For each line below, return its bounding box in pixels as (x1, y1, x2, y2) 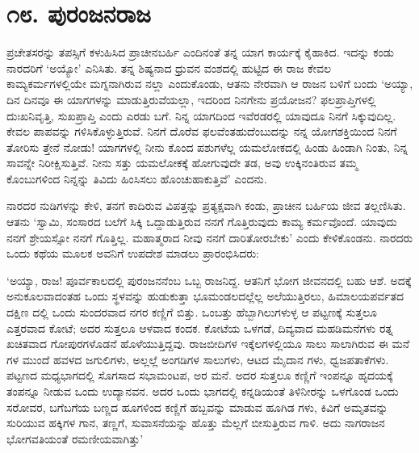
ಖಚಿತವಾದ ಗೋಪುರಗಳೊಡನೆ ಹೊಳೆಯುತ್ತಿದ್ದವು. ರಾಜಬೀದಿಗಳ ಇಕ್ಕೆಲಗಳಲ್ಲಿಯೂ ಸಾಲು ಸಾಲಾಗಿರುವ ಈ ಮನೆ (6, 335, 410, 352)
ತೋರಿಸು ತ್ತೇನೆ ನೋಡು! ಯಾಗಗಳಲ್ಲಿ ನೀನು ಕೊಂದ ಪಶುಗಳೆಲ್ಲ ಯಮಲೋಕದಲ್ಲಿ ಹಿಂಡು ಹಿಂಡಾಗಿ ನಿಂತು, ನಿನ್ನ (6, 138, 409, 155)
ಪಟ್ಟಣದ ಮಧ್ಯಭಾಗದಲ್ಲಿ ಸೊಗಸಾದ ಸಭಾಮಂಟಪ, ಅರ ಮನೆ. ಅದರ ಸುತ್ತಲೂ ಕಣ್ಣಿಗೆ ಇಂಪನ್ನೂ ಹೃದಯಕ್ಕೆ (6, 367, 393, 384)
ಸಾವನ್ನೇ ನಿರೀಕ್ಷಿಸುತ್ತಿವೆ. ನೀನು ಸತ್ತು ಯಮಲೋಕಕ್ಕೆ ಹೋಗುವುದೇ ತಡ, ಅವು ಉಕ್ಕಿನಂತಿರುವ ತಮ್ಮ (6, 154, 358, 171)
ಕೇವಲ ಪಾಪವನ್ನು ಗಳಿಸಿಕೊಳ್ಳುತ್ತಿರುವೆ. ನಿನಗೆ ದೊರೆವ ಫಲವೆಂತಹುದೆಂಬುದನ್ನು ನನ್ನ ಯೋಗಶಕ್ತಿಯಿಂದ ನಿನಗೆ (6, 123, 397, 140)
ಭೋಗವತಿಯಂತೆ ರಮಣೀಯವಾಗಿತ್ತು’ (6, 430, 144, 447)
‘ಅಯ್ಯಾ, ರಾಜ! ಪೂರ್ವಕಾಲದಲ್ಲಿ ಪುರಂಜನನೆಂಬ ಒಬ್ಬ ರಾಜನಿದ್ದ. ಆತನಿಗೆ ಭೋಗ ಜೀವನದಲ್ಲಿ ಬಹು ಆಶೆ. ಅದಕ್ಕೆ (6, 271, 412, 288)
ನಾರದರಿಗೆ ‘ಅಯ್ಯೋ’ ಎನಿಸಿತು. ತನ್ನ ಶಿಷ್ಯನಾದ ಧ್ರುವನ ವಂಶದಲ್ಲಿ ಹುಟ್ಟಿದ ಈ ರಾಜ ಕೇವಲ (6, 59, 332, 76)
